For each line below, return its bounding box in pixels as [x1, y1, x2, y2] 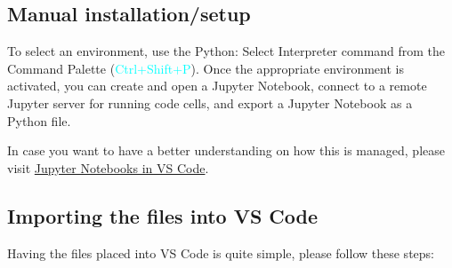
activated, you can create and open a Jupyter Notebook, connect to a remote [7, 76, 427, 95]
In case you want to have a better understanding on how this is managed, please [7, 141, 445, 160]
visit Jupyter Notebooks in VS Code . [7, 158, 209, 177]
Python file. [7, 111, 71, 130]
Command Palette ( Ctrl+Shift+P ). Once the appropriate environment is [7, 59, 404, 77]
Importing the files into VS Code [7, 201, 319, 229]
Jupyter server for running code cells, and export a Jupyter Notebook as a [7, 93, 413, 112]
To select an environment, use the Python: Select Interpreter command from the [7, 42, 446, 60]
